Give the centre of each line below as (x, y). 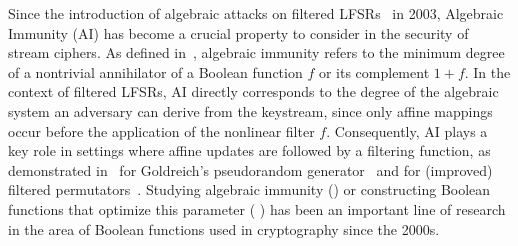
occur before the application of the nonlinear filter (161, 130)
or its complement (374, 71)
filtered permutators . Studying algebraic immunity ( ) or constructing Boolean (249, 189)
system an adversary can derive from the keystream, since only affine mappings (250, 110)
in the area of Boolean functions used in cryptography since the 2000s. (224, 228)
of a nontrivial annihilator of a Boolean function (155, 71)
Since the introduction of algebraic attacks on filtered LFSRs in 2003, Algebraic (256, 13)
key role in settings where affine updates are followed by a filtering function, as (249, 150)
